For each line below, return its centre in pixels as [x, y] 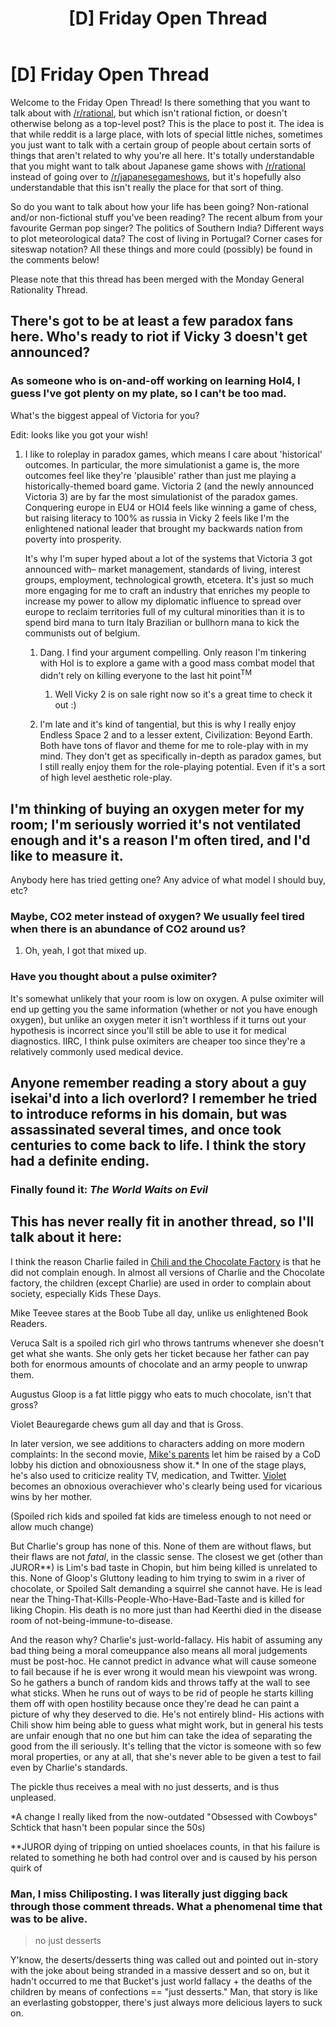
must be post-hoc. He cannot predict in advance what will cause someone [163, 1661]
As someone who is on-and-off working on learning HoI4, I [155, 381]
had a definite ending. [80, 1161]
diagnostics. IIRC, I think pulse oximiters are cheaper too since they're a [158, 1041]
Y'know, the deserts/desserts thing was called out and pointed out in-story [164, 1960]
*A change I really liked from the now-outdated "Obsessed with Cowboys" [164, 1816]
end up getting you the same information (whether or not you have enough [164, 1009]
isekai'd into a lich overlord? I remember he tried [164, 1098]
